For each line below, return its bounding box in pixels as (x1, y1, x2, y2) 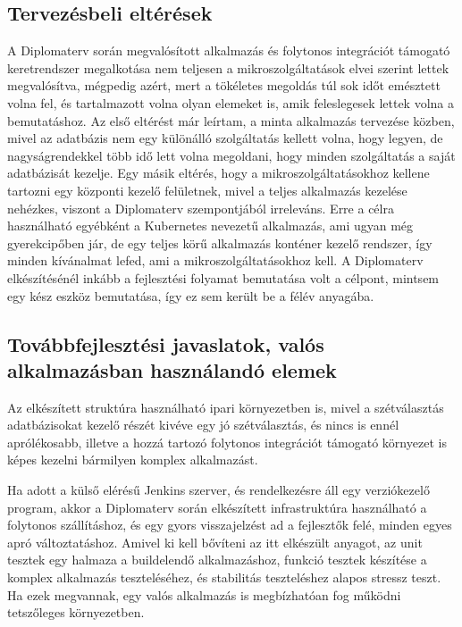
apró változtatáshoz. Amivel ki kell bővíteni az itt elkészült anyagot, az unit (7, 532, 423, 551)
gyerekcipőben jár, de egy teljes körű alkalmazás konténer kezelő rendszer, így (7, 233, 433, 252)
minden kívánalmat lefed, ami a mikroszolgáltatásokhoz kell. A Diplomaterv (7, 251, 424, 270)
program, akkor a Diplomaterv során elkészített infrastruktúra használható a (7, 497, 427, 516)
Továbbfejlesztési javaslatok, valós (7, 330, 324, 357)
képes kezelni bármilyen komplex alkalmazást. (7, 450, 258, 469)
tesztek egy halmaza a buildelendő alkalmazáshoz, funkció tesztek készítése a (7, 550, 427, 569)
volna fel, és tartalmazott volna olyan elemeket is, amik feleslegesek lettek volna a (7, 93, 454, 112)
